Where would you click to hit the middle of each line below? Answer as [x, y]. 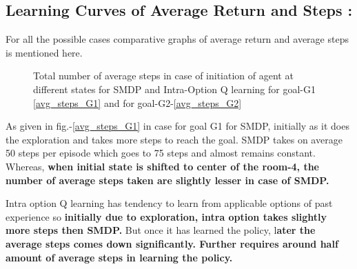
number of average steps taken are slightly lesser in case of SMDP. [167, 180]
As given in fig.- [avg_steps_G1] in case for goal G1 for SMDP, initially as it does [177, 126]
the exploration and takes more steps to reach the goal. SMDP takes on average [174, 139]
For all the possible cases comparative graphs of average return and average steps [177, 39]
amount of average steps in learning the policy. [119, 257]
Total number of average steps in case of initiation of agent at [163, 76]
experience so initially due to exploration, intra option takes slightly [166, 216]
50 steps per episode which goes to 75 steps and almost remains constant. [161, 153]
